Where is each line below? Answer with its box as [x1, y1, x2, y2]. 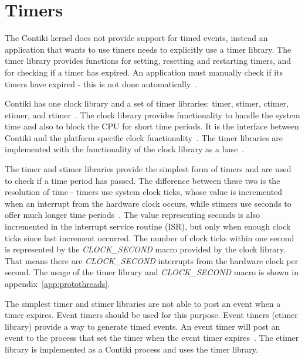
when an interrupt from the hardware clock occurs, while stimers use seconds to [5, 197, 292, 209]
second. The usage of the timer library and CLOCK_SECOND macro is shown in [5, 266, 299, 278]
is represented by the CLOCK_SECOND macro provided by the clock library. [5, 243, 286, 255]
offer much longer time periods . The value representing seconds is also [5, 208, 260, 221]
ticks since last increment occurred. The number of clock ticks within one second [5, 231, 294, 244]
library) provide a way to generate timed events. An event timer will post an [5, 320, 280, 332]
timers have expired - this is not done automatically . [5, 77, 198, 90]
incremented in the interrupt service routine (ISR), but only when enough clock [5, 220, 291, 233]
